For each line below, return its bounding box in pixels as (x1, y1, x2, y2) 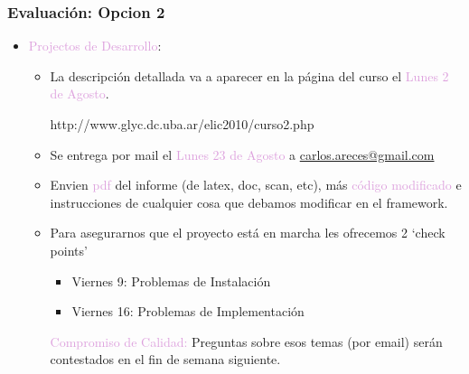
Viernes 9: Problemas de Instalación (71, 271, 271, 290)
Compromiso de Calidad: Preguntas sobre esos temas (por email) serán (50, 332, 443, 351)
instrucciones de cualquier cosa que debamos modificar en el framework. (50, 192, 448, 211)
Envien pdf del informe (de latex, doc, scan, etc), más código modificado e (50, 175, 462, 194)
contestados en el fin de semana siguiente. (50, 350, 281, 369)
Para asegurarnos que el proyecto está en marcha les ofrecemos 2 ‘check (50, 223, 446, 242)
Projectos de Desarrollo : (28, 36, 162, 55)
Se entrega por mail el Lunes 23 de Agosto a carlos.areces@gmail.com (50, 145, 435, 164)
